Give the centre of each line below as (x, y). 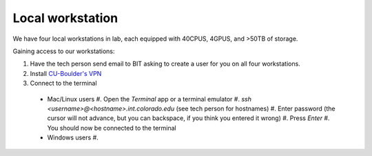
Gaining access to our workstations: (64, 51)
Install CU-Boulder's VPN (66, 73)
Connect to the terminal (63, 84)
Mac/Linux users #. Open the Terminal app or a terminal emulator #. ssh (149, 99)
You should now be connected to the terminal (112, 128)
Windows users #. (73, 137)
